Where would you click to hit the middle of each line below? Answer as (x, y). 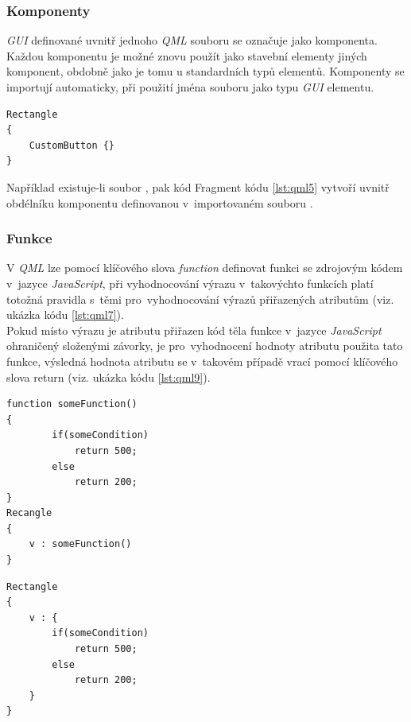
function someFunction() (72, 404)
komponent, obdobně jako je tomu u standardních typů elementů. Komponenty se (205, 71)
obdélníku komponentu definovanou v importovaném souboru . (160, 202)
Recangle (29, 513)
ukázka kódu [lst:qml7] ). (65, 314)
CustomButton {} (72, 145)
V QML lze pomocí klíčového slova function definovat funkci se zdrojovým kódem (205, 268)
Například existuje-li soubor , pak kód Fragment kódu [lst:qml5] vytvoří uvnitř (198, 186)
